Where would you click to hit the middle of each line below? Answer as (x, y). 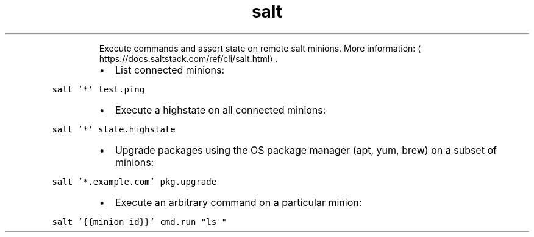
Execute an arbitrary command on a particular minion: (238, 202)
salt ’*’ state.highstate (114, 129)
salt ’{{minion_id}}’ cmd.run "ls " (139, 222)
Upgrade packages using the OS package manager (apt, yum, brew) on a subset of (306, 150)
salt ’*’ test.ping (98, 89)
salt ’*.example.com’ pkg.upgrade (134, 181)
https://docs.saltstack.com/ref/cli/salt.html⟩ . (188, 58)
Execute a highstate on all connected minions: (220, 110)
